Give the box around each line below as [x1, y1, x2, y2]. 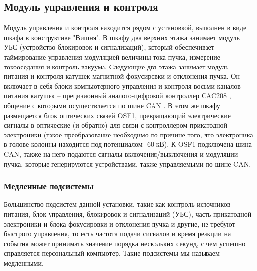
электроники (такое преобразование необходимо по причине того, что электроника [4, 129, 253, 139]
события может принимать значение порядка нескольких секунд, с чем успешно [4, 238, 246, 248]
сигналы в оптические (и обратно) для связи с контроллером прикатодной [4, 120, 228, 130]
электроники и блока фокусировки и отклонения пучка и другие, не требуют [4, 218, 235, 229]
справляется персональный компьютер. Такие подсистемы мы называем [4, 248, 220, 258]
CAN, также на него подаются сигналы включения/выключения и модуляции [4, 148, 238, 159]
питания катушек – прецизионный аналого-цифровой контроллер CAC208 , [4, 90, 231, 101]
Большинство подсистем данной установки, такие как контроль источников [4, 199, 231, 209]
